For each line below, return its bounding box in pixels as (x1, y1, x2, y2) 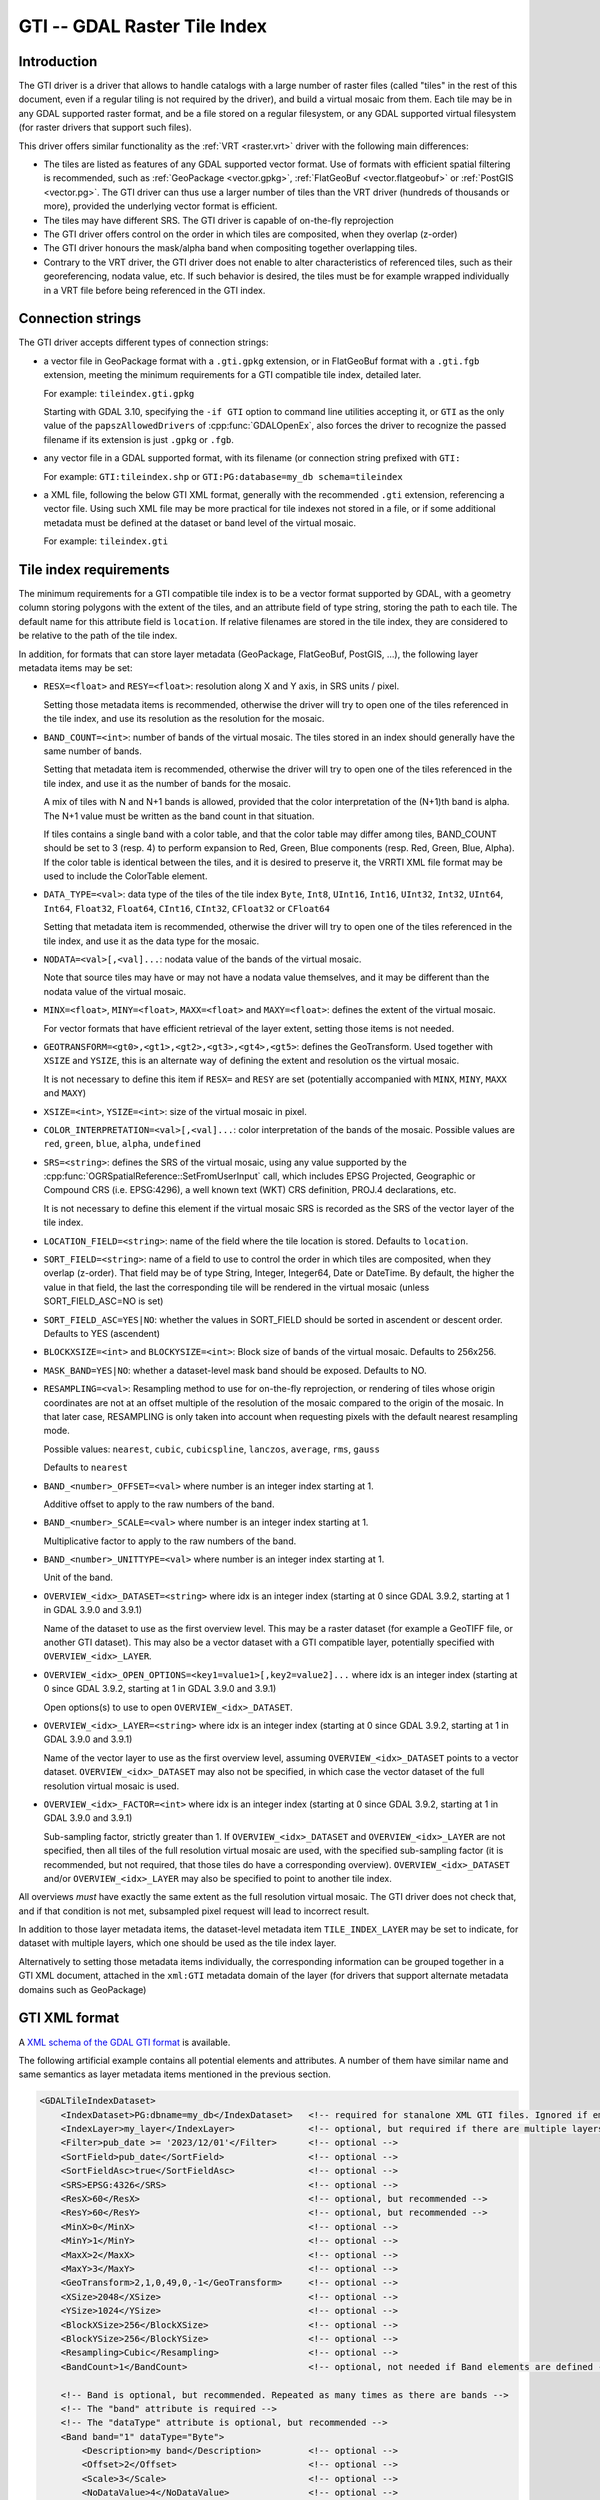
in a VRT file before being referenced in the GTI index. (43, 284, 266, 296)
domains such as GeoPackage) (18, 1983, 147, 1995)
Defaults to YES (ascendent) (43, 1328, 160, 1339)
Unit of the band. (43, 1571, 114, 1584)
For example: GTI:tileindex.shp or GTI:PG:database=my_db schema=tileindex (43, 470, 404, 482)
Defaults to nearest (43, 1461, 129, 1474)
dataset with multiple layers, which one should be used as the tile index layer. (18, 1937, 337, 1949)
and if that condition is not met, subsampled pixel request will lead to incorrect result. (18, 1905, 370, 1917)
